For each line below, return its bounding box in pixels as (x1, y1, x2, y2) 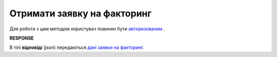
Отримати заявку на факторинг (9, 8, 152, 19)
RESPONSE (9, 35, 34, 41)
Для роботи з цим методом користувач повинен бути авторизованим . (9, 26, 165, 32)
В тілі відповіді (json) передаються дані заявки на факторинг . (9, 44, 145, 51)
